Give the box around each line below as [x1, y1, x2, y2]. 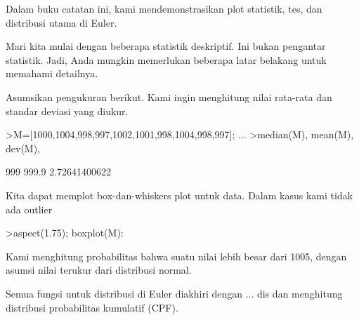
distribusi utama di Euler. [6, 15, 117, 29]
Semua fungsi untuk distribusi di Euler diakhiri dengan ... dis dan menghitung [6, 286, 343, 300]
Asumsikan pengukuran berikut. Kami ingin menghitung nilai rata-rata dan [6, 89, 332, 104]
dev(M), [6, 140, 41, 155]
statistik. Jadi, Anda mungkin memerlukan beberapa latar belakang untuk [6, 52, 327, 67]
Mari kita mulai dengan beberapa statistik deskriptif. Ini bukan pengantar [6, 39, 326, 53]
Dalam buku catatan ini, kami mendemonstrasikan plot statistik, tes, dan [6, 1, 322, 15]
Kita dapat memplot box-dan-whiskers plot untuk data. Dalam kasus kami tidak [6, 187, 353, 202]
